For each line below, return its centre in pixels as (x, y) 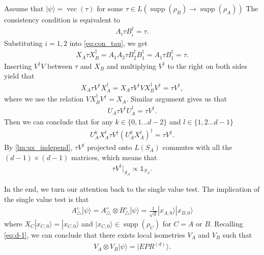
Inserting (18, 66)
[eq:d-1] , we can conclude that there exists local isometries (95, 235)
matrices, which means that (114, 157)
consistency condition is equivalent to (62, 19)
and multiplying (131, 66)
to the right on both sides (207, 66)
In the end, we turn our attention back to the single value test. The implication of (132, 189)
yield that (19, 76)
